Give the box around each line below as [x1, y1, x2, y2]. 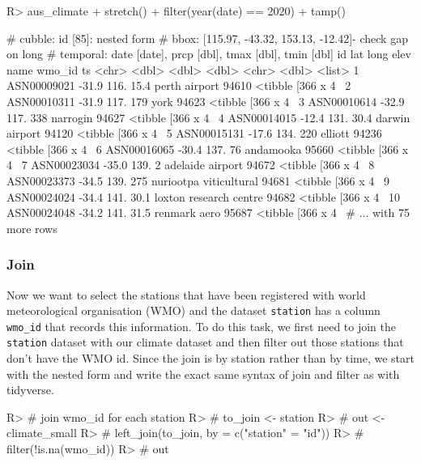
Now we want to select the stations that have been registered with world [6, 286, 366, 303]
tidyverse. [6, 381, 54, 398]
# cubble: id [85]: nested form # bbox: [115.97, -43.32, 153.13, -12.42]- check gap [6, 29, 408, 46]
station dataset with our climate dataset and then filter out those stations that [6, 333, 404, 350]
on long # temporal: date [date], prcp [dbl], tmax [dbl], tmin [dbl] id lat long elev [6, 45, 411, 62]
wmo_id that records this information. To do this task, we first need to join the [6, 317, 396, 334]
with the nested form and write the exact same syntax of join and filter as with [6, 365, 400, 382]
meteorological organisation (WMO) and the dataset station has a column [6, 302, 381, 319]
